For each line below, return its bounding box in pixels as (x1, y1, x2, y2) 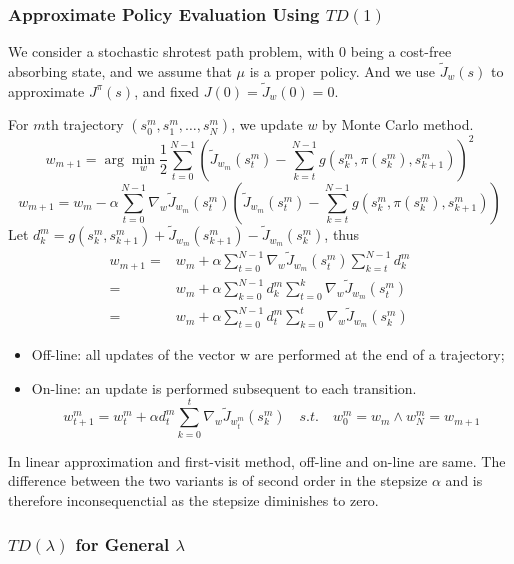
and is (445, 470, 483, 491)
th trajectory (45, 114, 124, 135)
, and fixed (134, 80, 200, 101)
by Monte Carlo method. (322, 114, 474, 135)
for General (75, 532, 170, 557)
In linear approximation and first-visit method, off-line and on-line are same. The (8, 450, 506, 471)
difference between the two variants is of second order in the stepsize (8, 470, 428, 491)
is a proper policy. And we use (249, 61, 436, 82)
